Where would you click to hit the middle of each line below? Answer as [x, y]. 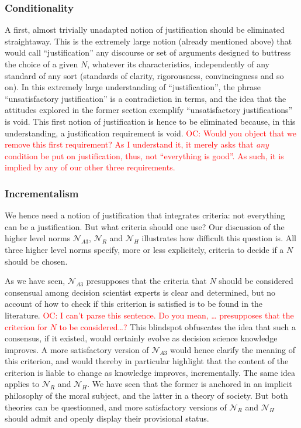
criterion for [26, 326]
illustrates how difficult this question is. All [219, 238]
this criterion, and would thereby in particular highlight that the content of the [147, 361]
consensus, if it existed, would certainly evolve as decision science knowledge [141, 338]
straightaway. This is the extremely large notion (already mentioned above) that [148, 41]
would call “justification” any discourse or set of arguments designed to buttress [148, 52]
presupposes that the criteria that [146, 281]
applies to [22, 384]
